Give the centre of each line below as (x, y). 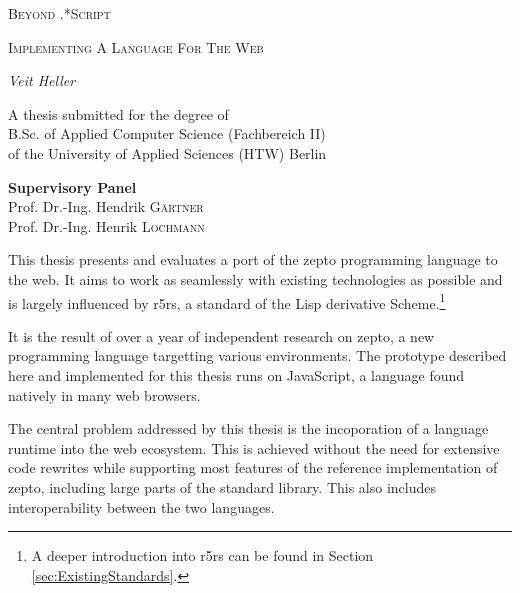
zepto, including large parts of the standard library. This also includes (222, 486)
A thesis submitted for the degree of (118, 113)
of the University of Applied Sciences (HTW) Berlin (167, 152)
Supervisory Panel (72, 186)
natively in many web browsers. (104, 394)
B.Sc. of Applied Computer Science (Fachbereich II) (167, 133)
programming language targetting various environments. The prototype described (257, 355)
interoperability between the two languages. (141, 506)
